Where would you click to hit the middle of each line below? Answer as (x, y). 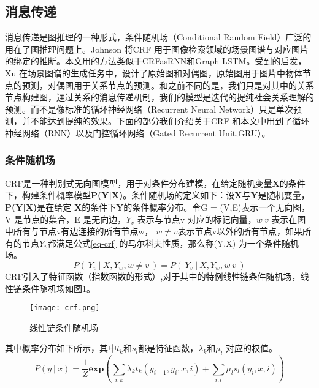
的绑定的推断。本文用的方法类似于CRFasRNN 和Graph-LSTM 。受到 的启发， (156, 61)
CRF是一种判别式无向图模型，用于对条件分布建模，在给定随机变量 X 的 (147, 183)
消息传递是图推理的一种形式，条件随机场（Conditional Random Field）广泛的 (158, 37)
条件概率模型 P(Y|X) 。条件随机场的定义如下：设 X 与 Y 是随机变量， (174, 195)
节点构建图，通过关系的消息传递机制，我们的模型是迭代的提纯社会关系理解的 (159, 97)
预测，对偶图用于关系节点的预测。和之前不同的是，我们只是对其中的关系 (168, 85)
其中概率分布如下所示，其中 (61, 348)
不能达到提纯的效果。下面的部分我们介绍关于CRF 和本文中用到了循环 (170, 121)
